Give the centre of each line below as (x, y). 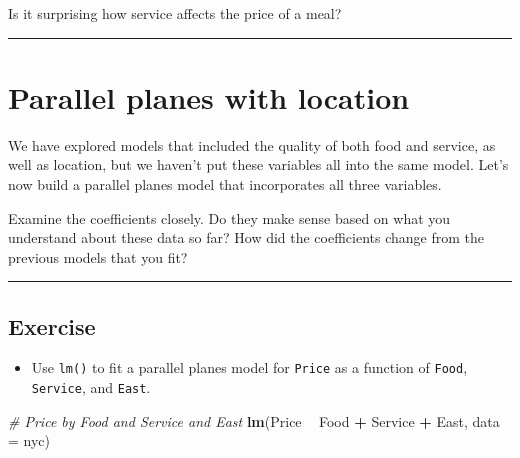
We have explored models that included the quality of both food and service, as (252, 144)
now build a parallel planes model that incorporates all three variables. (225, 183)
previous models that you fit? (98, 256)
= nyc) (29, 440)
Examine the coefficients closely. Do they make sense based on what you (229, 217)
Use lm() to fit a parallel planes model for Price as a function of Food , (249, 367)
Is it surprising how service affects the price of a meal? (175, 13)
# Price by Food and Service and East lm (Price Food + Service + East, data (254, 420)
